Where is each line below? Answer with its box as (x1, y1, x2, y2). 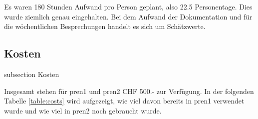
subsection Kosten (4, 68, 59, 79)
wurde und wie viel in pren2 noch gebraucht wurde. (4, 105, 162, 115)
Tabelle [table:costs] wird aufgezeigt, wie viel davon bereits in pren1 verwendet (4, 95, 245, 106)
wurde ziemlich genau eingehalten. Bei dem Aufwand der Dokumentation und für (4, 11, 253, 21)
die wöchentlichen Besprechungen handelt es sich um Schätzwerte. (4, 21, 206, 31)
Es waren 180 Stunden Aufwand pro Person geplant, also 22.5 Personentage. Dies (4, 1, 253, 11)
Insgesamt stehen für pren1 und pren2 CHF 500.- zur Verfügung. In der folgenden (4, 85, 254, 96)
